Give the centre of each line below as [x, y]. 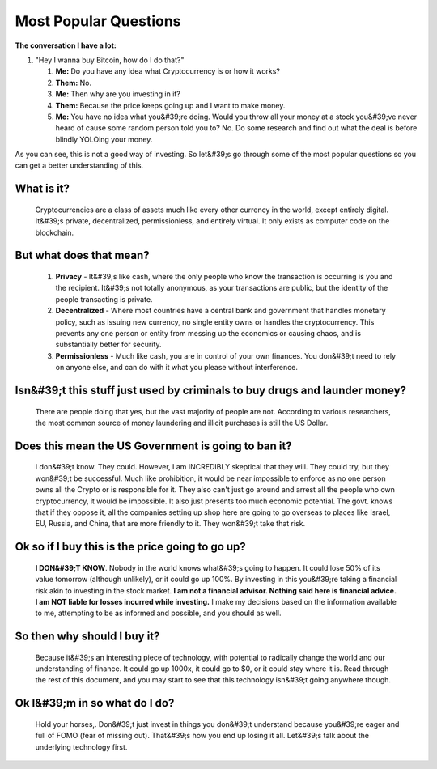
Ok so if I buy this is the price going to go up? [130, 547]
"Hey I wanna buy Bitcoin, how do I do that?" [110, 60]
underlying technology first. [81, 747]
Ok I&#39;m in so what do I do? [95, 703]
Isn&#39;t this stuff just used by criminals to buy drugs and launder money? [211, 390]
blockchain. [55, 232]
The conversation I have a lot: [66, 45]
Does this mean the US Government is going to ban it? [153, 446]
